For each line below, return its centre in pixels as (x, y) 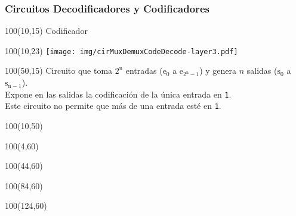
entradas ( (144, 71)
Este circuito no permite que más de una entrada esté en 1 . (113, 106)
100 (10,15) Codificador (46, 31)
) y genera (218, 71)
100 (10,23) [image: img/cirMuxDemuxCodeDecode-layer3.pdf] (121, 50)
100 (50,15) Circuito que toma (59, 71)
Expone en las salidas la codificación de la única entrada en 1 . (118, 94)
